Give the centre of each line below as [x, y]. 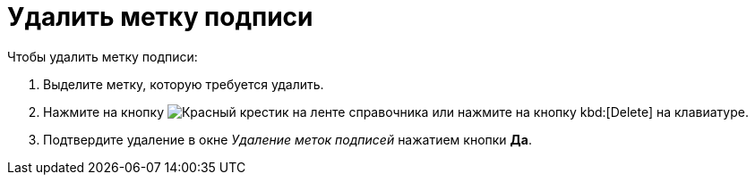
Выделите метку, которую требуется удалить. [184, 84]
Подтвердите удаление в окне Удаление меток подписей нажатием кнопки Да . [287, 139]
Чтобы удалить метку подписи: [103, 56]
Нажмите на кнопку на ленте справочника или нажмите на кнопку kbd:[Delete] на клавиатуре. [396, 112]
